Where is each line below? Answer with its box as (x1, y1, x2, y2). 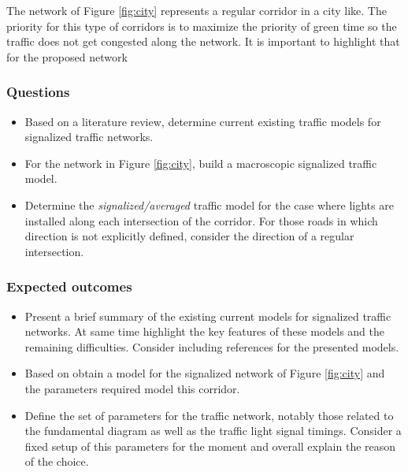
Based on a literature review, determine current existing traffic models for (24, 113, 381, 129)
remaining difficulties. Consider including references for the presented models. (24, 338, 399, 355)
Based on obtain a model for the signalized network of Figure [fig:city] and (24, 365, 385, 381)
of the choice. (24, 453, 89, 470)
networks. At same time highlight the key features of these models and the (24, 323, 384, 340)
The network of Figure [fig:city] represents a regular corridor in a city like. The (6, 2, 387, 18)
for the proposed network (6, 48, 128, 65)
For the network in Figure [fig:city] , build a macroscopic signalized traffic (24, 154, 377, 171)
